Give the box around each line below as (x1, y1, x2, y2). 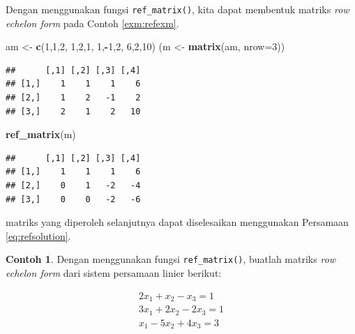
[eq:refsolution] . (6, 228, 71, 243)
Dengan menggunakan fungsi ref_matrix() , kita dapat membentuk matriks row (6, 2, 349, 16)
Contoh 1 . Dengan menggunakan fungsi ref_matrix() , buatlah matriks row (6, 252, 336, 266)
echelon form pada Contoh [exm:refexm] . (6, 15, 179, 30)
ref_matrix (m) (6, 127, 76, 142)
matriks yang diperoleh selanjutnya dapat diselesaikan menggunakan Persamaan (6, 215, 349, 229)
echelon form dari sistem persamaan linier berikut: (6, 266, 222, 280)
